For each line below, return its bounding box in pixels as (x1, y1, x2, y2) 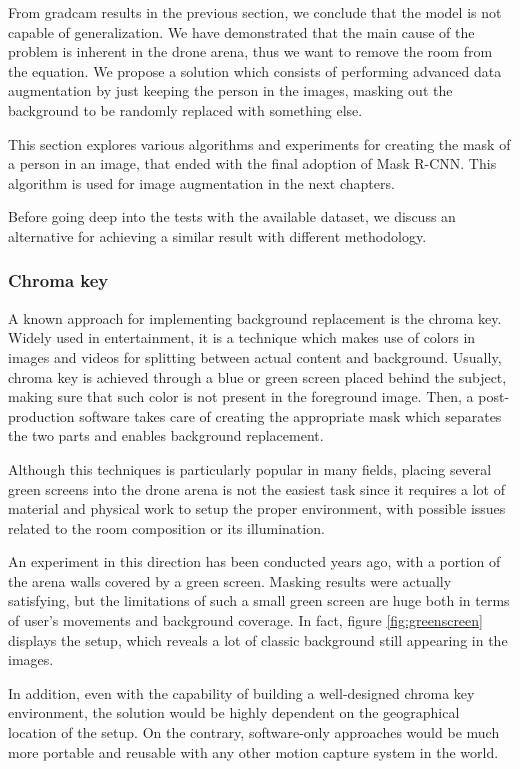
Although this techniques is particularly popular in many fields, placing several (8, 458, 492, 479)
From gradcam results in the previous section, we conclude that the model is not (8, 2, 502, 22)
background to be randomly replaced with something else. (8, 99, 363, 120)
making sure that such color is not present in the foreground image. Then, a (8, 386, 474, 407)
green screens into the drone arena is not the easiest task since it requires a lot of (8, 478, 505, 499)
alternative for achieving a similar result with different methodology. (8, 225, 427, 246)
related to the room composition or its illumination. (8, 517, 325, 538)
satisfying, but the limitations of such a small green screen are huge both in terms (8, 590, 510, 611)
